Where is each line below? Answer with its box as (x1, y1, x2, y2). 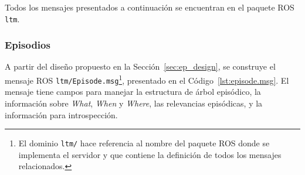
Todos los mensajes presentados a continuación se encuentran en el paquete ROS (5, 1, 294, 13)
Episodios (5, 37, 50, 52)
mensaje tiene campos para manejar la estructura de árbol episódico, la (5, 85, 261, 98)
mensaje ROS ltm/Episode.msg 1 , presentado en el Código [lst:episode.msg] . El (5, 73, 289, 86)
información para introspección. (5, 108, 118, 121)
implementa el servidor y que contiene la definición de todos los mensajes (18, 148, 282, 160)
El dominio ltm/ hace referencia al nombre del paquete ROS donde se (18, 137, 270, 149)
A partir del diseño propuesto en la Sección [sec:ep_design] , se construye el (5, 60, 276, 73)
